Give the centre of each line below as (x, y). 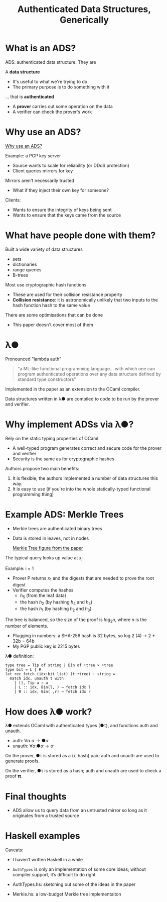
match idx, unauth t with (37, 679)
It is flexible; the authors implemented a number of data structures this (85, 478)
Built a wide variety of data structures (44, 249)
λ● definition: (20, 656)
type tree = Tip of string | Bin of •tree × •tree (59, 665)
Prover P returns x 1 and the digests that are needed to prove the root (83, 579)
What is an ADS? (41, 48)
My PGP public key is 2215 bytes (46, 646)
